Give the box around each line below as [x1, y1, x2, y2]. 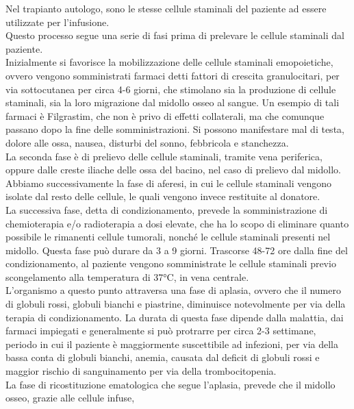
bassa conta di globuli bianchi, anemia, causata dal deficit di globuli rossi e [5, 350, 320, 364]
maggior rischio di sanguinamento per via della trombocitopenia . [5, 364, 277, 378]
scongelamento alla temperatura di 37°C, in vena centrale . [5, 269, 249, 284]
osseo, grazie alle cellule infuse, [5, 391, 135, 405]
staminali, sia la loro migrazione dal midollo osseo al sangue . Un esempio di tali [5, 95, 340, 110]
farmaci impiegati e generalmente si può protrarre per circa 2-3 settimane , [5, 323, 316, 338]
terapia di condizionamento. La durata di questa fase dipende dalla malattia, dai [5, 310, 344, 324]
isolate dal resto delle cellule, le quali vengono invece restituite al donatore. [5, 189, 320, 203]
